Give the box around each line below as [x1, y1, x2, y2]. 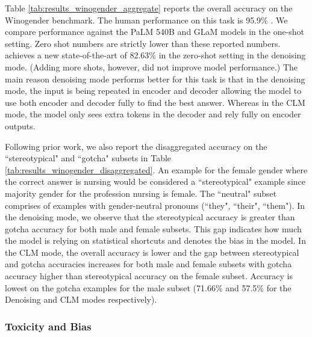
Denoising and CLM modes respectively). [5, 293, 157, 306]
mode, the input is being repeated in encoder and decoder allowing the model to [5, 84, 302, 97]
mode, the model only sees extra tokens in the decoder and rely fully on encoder [5, 108, 301, 120]
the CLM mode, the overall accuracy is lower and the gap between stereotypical [5, 246, 299, 258]
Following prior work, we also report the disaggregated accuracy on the [5, 140, 267, 152]
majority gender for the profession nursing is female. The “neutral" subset [5, 187, 277, 199]
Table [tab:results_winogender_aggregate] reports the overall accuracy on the [5, 2, 293, 14]
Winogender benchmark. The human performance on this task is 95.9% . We [5, 13, 288, 26]
